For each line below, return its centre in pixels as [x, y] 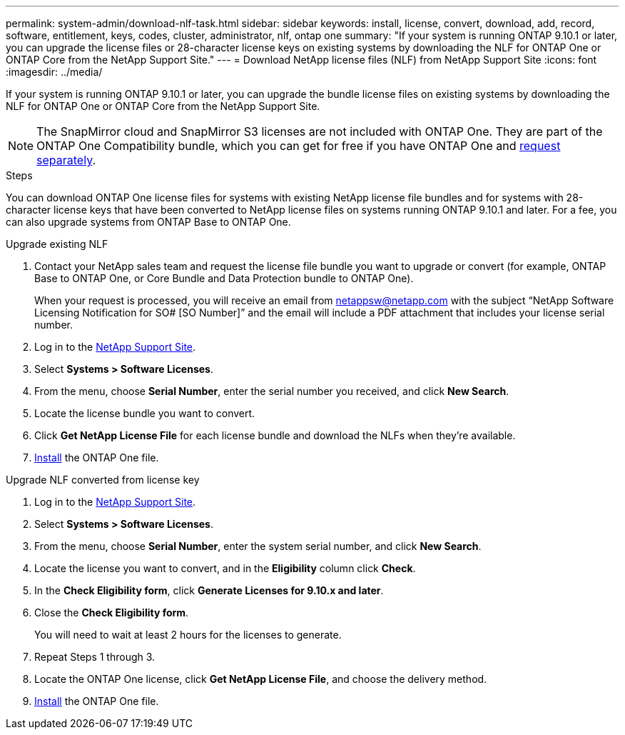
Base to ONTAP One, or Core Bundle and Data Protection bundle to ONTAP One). [224, 278]
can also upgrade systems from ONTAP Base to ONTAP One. [148, 222]
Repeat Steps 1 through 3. [95, 657]
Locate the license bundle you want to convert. [145, 413]
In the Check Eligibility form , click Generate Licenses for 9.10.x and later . [209, 590]
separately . [66, 160]
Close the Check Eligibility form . [112, 612]
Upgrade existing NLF [57, 244]
